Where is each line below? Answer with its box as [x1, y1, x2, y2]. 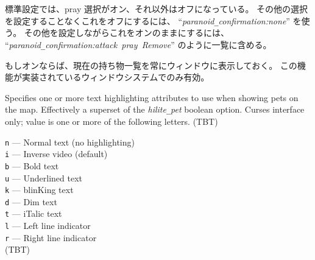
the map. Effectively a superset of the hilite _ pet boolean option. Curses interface [5, 103, 305, 116]
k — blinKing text [5, 183, 74, 196]
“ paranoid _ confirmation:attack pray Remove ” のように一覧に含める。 [5, 38, 272, 51]
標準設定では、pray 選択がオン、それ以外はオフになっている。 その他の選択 [5, 2, 308, 15]
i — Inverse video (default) [5, 147, 108, 160]
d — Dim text [5, 195, 57, 208]
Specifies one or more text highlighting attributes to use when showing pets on [5, 91, 299, 104]
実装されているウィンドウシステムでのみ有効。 [21, 71, 210, 83]
